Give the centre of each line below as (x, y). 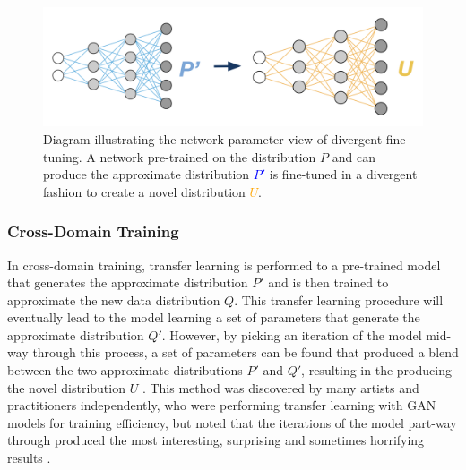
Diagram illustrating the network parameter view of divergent (213, 138)
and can (354, 156)
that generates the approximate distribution (128, 282)
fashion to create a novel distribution (144, 191)
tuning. (63, 156)
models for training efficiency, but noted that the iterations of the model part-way (232, 422)
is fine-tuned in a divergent (343, 174)
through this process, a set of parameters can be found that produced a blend (246, 352)
